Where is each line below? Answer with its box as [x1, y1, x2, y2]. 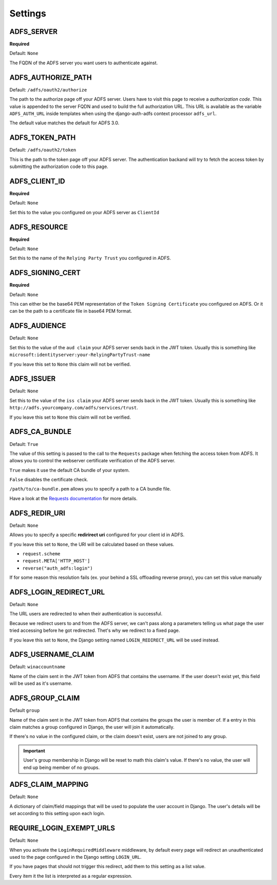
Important [23, 747, 46, 754]
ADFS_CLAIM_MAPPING [9, 780, 89, 789]
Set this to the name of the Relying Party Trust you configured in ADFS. [9, 255, 171, 261]
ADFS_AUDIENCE [9, 322, 66, 330]
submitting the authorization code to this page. [9, 163, 109, 170]
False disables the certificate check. [9, 477, 88, 483]
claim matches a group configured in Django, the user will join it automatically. [9, 724, 174, 730]
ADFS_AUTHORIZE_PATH [9, 73, 92, 82]
